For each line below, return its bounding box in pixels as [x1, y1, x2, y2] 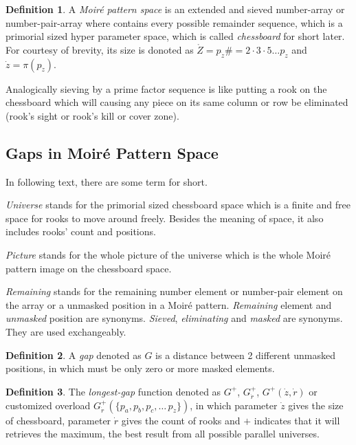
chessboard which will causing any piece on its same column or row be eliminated [5, 95, 348, 109]
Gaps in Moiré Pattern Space [5, 142, 219, 163]
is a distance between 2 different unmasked [155, 347, 336, 362]
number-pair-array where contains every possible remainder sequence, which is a [5, 15, 343, 30]
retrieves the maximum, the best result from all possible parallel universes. [5, 426, 320, 441]
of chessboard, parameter [5, 413, 111, 427]
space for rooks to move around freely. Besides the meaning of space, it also [5, 210, 324, 225]
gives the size [288, 398, 344, 412]
